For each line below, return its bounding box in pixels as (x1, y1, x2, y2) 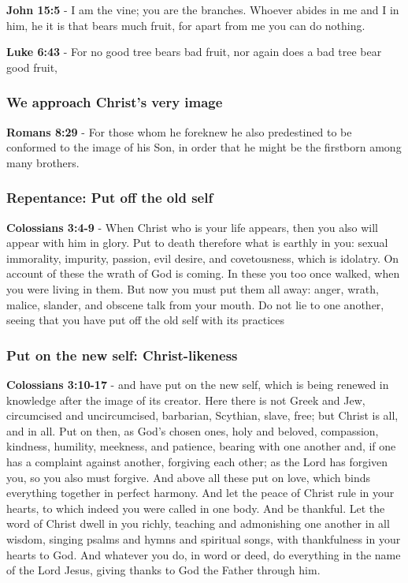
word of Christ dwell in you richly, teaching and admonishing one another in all (6, 515, 390, 532)
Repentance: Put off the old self (6, 188, 213, 207)
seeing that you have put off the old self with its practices (6, 312, 285, 328)
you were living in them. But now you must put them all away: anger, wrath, (6, 280, 379, 297)
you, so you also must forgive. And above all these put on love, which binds (6, 469, 371, 485)
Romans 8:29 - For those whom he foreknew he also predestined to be (6, 123, 352, 140)
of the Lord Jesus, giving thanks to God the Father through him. (6, 562, 321, 578)
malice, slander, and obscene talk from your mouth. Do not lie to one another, (6, 296, 384, 312)
